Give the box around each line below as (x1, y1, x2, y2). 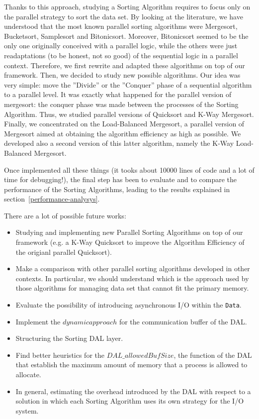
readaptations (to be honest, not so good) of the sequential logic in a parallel (4, 50, 238, 60)
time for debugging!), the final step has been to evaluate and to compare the (4, 174, 237, 185)
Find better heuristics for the (15, 349, 105, 360)
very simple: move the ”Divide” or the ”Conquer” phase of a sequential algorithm (4, 79, 252, 90)
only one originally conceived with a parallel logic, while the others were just (4, 40, 238, 51)
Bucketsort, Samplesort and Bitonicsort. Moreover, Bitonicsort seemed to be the (4, 30, 249, 41)
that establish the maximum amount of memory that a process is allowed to (15, 359, 248, 370)
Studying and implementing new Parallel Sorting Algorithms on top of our (15, 227, 243, 237)
